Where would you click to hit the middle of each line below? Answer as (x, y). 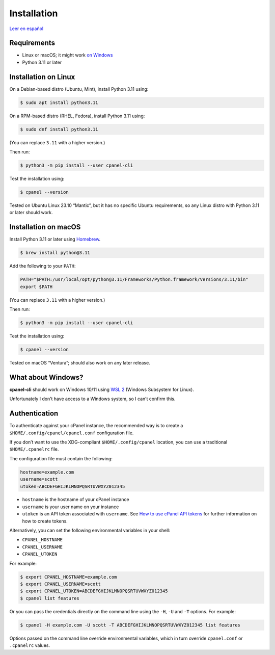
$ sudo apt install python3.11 (59, 102)
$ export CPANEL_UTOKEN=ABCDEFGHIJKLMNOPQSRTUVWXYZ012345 (94, 591)
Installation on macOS (45, 227)
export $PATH (36, 286)
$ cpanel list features (50, 598)
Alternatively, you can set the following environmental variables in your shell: (90, 531)
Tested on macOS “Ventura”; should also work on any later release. (80, 362)
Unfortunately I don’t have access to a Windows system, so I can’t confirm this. (92, 399)
